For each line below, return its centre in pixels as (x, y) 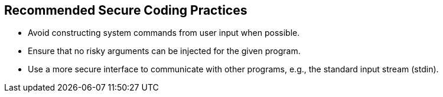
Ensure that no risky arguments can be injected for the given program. (164, 51)
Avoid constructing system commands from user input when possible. (164, 33)
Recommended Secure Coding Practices (126, 10)
